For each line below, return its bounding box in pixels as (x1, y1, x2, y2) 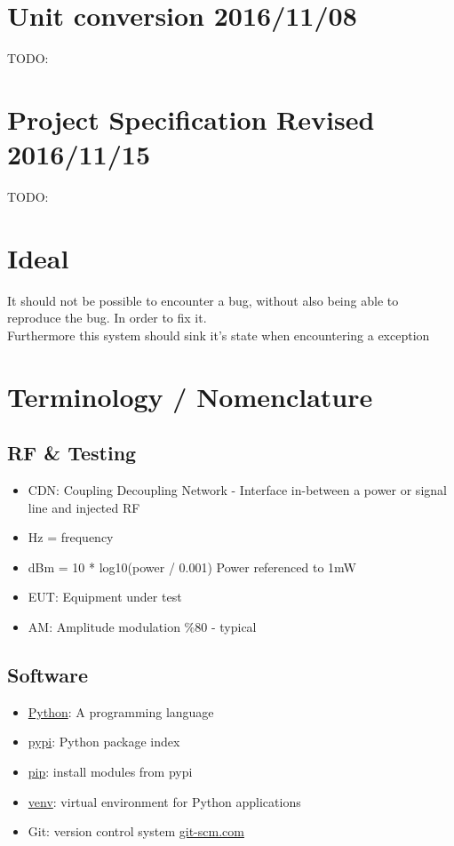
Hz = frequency (28, 528, 114, 547)
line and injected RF (28, 498, 140, 516)
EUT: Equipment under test (28, 587, 182, 606)
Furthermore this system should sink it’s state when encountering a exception (7, 325, 430, 344)
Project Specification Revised (7, 100, 375, 137)
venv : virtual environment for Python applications (28, 792, 301, 810)
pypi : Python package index (28, 732, 180, 751)
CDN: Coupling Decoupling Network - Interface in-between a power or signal (28, 481, 447, 499)
